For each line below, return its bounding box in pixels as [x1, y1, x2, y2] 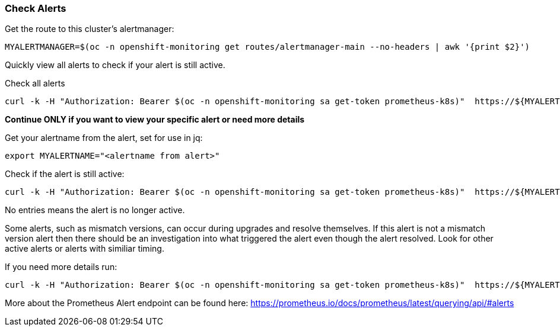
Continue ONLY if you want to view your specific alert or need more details [5, 114, 305, 125]
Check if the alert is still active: [5, 169, 125, 179]
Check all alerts [5, 78, 65, 89]
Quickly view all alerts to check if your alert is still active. [5, 60, 225, 70]
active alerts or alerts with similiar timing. [5, 243, 164, 254]
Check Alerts [5, 2, 66, 14]
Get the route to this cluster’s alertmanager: [5, 24, 174, 34]
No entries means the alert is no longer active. [5, 205, 185, 216]
